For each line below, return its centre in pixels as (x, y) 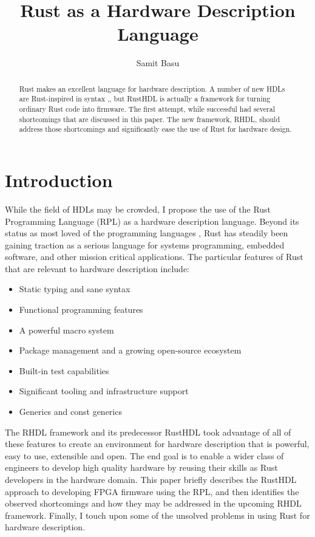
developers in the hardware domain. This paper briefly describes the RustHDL (151, 480)
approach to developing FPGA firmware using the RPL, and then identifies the (152, 491)
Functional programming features (81, 310)
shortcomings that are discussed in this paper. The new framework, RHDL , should (149, 119)
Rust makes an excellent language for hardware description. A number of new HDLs (152, 88)
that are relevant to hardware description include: (97, 268)
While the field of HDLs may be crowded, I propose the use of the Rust (138, 209)
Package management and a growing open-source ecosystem (130, 350)
